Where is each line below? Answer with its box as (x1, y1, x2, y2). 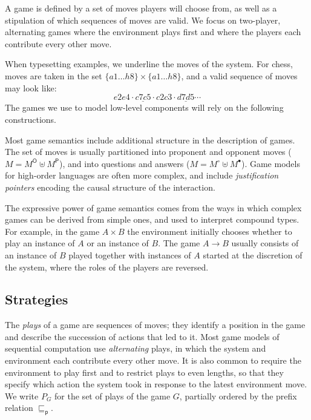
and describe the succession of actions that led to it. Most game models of (5, 330, 280, 343)
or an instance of (87, 237, 149, 249)
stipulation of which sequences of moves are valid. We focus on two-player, (5, 13, 281, 26)
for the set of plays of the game (54, 389, 171, 402)
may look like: (5, 81, 57, 94)
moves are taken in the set (5, 69, 102, 82)
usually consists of (231, 237, 299, 249)
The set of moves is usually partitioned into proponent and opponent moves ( (5, 145, 292, 158)
